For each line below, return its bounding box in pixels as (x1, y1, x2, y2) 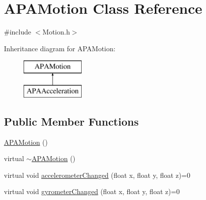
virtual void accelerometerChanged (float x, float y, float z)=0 (4, 169, 190, 180)
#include (4, 27, 31, 37)
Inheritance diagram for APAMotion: (4, 43, 116, 53)
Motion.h (42, 27, 70, 37)
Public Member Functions (4, 113, 139, 129)
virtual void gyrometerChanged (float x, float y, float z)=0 (4, 186, 180, 197)
